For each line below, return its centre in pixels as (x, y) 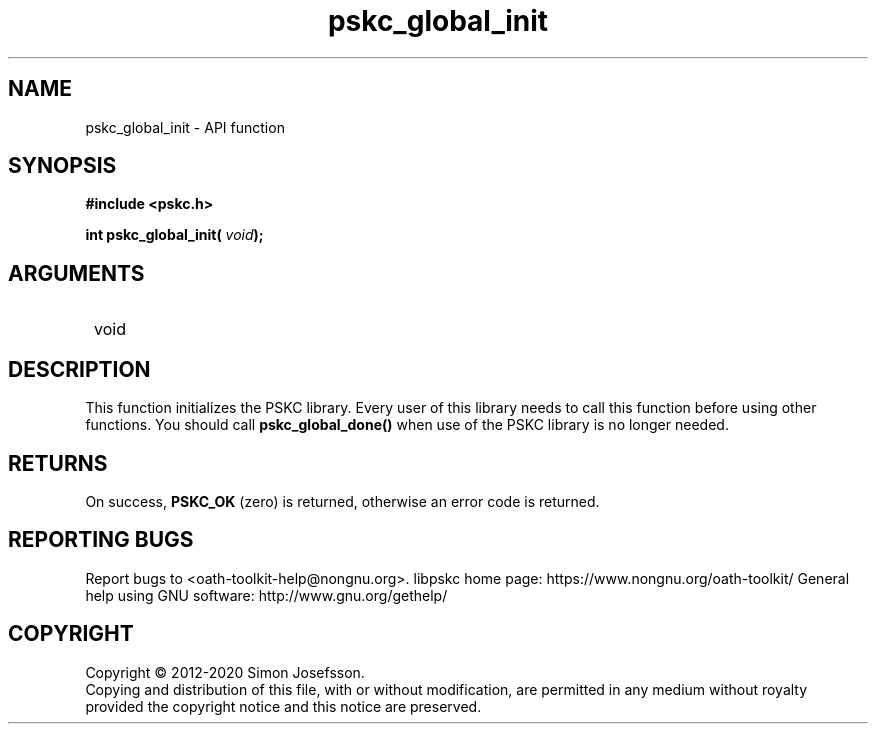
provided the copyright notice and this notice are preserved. (283, 706)
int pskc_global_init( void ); (174, 235)
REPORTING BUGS (101, 540)
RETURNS (58, 463)
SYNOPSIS (62, 166)
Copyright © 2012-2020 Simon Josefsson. (225, 672)
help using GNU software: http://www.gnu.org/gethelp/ (266, 595)
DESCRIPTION (79, 369)
